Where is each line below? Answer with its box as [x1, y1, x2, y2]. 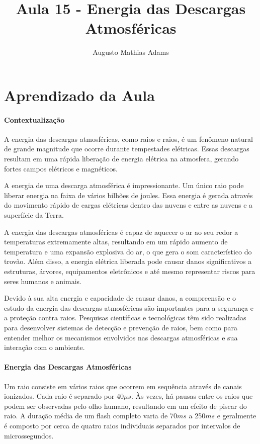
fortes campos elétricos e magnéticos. [4, 163, 118, 173]
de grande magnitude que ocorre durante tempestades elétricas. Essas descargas [4, 143, 249, 154]
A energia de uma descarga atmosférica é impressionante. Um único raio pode [4, 180, 244, 191]
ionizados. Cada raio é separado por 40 [4, 391, 124, 401]
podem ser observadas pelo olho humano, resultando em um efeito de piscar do [4, 400, 247, 411]
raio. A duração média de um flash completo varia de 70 [4, 410, 177, 421]
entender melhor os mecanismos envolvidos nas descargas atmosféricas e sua [4, 332, 238, 342]
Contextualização [4, 114, 65, 125]
